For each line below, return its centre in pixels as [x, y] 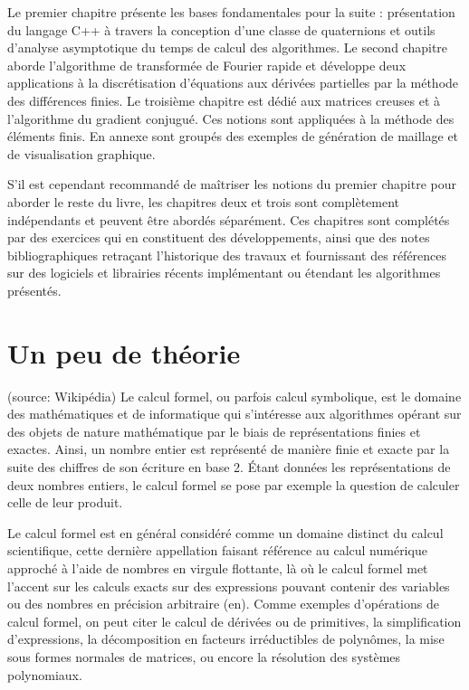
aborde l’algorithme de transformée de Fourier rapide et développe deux [207, 65]
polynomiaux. [45, 674]
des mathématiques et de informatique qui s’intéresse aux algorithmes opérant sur [234, 414]
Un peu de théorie [124, 352]
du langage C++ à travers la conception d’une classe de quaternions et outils [221, 29]
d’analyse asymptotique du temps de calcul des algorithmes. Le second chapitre [228, 47]
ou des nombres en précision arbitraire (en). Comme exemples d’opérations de [223, 604]
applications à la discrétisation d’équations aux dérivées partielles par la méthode [233, 83]
